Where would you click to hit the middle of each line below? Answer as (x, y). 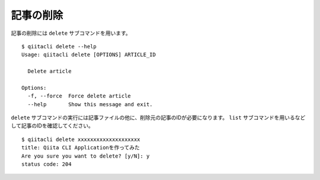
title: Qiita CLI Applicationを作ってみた (81, 148)
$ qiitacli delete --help (59, 46)
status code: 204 (47, 164)
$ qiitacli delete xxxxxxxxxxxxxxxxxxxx (81, 139)
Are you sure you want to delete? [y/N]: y (86, 156)
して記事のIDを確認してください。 (52, 126)
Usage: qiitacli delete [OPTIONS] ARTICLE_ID (89, 55)
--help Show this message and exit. (90, 104)
